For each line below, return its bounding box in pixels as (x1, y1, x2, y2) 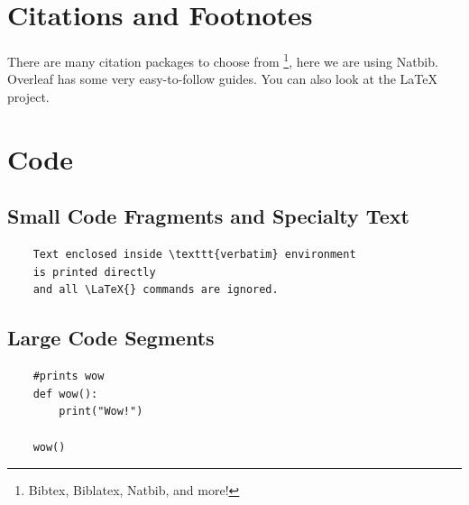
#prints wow (32, 370, 105, 383)
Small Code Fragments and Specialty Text (7, 202, 409, 230)
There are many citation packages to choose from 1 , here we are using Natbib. (7, 50, 438, 70)
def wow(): (32, 387, 98, 400)
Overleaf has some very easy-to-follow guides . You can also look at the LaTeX (7, 69, 438, 88)
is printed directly (32, 265, 156, 279)
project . (7, 87, 50, 106)
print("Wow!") (59, 405, 143, 418)
